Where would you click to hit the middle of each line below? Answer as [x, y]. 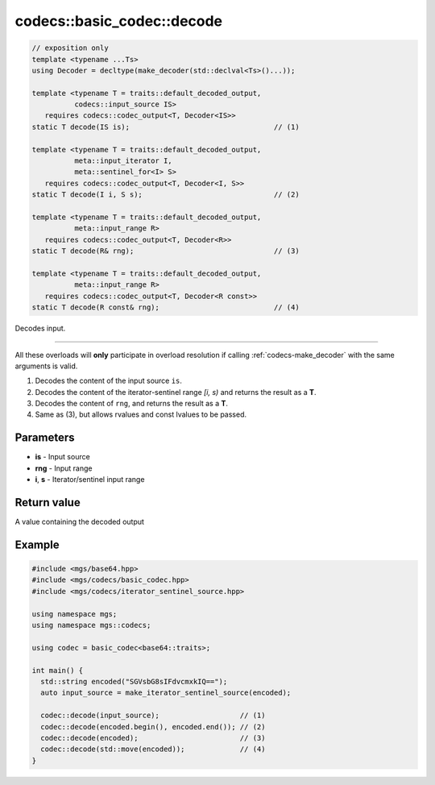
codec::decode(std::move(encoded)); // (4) [153, 749]
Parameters [45, 438]
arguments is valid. [46, 366]
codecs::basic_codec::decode [119, 21]
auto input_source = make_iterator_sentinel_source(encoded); [166, 693]
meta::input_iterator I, [123, 161]
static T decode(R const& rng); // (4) [166, 307]
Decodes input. [40, 328]
